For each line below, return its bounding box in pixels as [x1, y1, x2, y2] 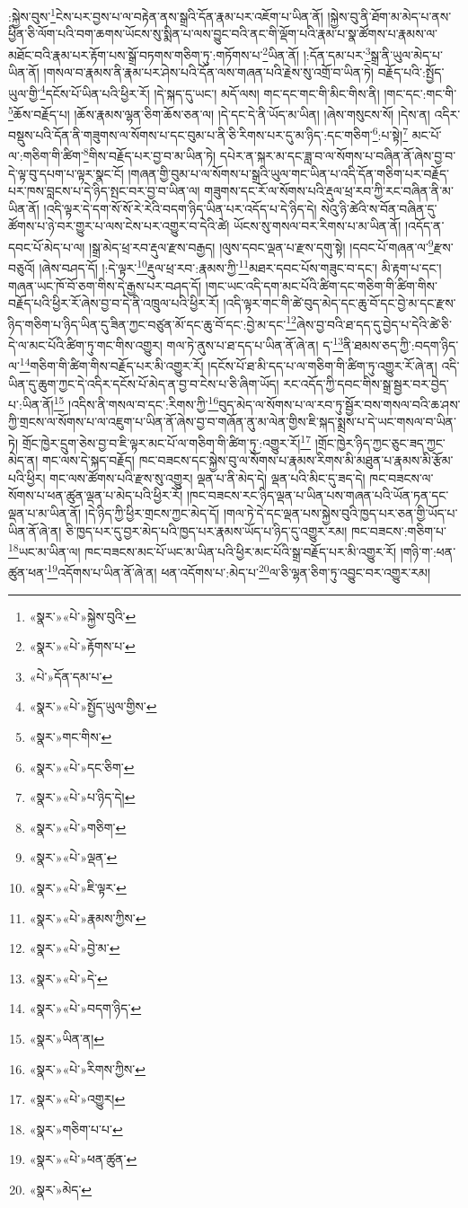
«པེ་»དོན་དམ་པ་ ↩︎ [29, 666, 113, 685]
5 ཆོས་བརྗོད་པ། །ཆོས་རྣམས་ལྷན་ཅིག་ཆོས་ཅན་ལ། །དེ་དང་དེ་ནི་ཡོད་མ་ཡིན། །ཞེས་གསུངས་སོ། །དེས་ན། [8, 101, 430, 123]
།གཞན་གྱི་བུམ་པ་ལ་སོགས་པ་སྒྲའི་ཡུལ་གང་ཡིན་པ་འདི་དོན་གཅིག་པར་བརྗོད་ [128, 163, 449, 182]
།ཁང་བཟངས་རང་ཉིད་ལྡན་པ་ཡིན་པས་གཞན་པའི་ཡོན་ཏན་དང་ [186, 486, 449, 505]
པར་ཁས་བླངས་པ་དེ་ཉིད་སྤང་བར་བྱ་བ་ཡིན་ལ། [8, 181, 200, 200]
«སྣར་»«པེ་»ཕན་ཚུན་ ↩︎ [29, 1150, 137, 1168]
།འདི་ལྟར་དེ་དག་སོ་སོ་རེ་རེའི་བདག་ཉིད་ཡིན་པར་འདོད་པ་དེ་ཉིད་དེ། [43, 198, 317, 217]
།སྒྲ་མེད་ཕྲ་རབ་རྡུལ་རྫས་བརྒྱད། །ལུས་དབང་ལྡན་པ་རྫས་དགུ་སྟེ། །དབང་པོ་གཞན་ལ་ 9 [89, 235, 434, 256]
